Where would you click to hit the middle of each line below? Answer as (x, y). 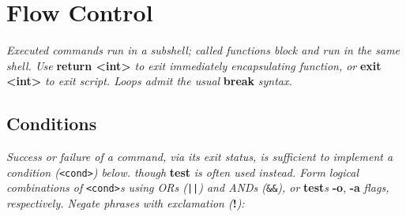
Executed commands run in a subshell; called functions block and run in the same (203, 50)
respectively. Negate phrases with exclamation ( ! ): (126, 203)
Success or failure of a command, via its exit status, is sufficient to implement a (200, 157)
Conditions (52, 123)
